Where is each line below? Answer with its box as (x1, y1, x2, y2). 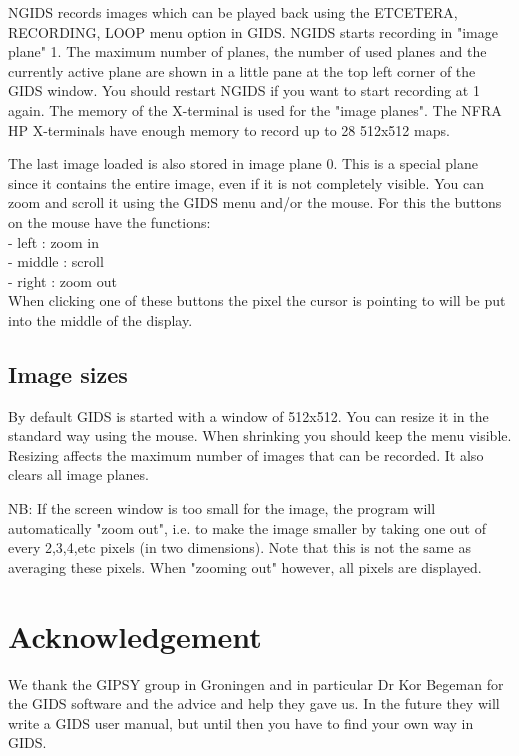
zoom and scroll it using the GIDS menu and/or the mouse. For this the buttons (8, 192, 502, 213)
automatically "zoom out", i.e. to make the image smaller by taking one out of (8, 517, 487, 538)
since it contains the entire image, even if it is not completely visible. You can (8, 172, 484, 193)
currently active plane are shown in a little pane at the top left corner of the (8, 60, 476, 81)
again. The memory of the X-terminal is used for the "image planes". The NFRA (8, 99, 502, 120)
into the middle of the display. (8, 309, 193, 330)
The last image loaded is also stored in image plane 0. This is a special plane (8, 153, 478, 174)
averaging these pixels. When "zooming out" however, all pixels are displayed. (8, 556, 482, 577)
